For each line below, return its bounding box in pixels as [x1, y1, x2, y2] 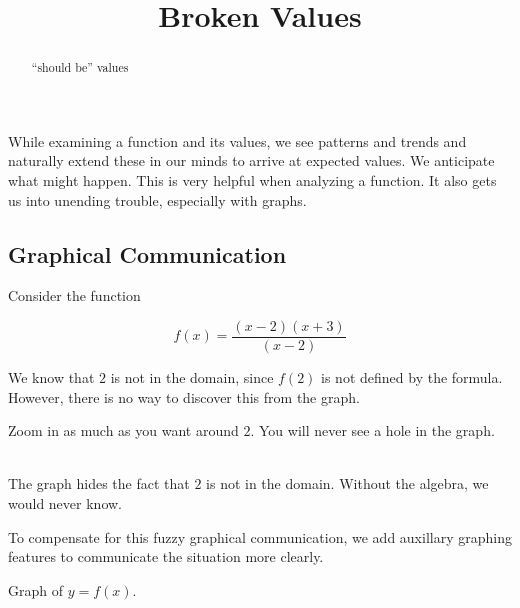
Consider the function [8, 285, 141, 306]
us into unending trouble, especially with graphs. [8, 189, 307, 210]
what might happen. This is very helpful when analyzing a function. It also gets [8, 170, 497, 191]
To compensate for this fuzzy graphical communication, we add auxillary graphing [8, 526, 512, 547]
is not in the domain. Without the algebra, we [206, 473, 489, 494]
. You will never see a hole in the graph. [250, 420, 495, 441]
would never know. [8, 493, 122, 514]
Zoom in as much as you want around [8, 420, 239, 441]
